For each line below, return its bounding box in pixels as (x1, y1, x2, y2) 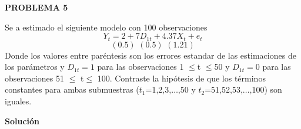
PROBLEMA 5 (5, 1, 68, 13)
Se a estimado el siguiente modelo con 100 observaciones (5, 21, 208, 33)
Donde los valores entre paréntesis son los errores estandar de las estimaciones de (5, 49, 296, 61)
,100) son (249, 83, 282, 96)
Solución (5, 114, 40, 127)
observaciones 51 (5, 72, 64, 84)
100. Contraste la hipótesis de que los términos (97, 72, 266, 84)
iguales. (5, 95, 32, 107)
